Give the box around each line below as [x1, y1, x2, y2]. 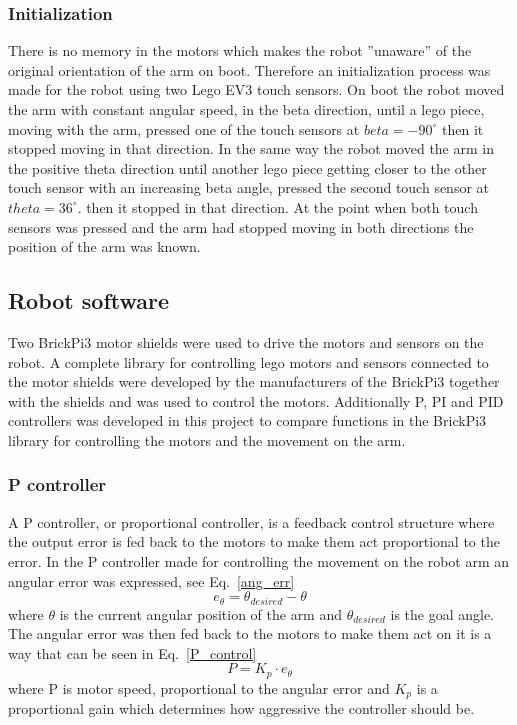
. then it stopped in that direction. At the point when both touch [77, 196, 478, 217]
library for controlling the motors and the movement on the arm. [8, 429, 406, 450]
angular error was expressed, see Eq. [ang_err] [8, 570, 295, 591]
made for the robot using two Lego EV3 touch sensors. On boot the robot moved [8, 79, 505, 100]
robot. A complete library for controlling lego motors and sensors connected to [8, 351, 489, 372]
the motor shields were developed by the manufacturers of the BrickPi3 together [8, 371, 500, 392]
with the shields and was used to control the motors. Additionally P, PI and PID [8, 390, 504, 411]
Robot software [8, 285, 170, 316]
